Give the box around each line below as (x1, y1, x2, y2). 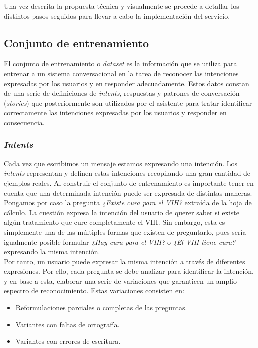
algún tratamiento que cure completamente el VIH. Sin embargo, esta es (4, 217, 225, 227)
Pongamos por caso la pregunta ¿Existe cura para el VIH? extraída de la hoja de (4, 197, 252, 208)
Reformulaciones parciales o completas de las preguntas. (15, 302, 187, 313)
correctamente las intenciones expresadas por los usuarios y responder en (4, 107, 227, 118)
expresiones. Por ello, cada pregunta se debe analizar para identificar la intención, (4, 266, 254, 276)
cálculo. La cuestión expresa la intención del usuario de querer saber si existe (4, 207, 239, 217)
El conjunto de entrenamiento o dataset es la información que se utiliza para (4, 58, 237, 69)
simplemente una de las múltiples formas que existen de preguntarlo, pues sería (4, 226, 246, 237)
